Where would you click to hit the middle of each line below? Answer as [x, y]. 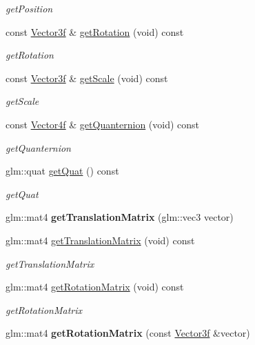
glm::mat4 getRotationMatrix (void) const [95, 287]
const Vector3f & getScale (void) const [87, 78]
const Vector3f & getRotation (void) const [95, 31]
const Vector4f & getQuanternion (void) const [103, 124]
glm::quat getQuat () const [62, 171]
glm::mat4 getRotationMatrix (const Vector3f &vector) [128, 333]
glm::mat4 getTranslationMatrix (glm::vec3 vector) [120, 217]
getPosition [29, 8]
